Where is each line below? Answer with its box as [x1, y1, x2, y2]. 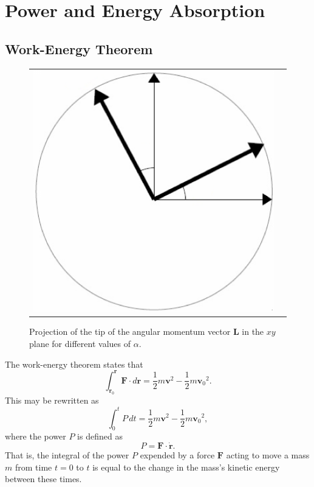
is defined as [77, 430, 123, 443]
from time [15, 460, 52, 473]
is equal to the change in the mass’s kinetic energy [92, 460, 280, 473]
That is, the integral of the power [5, 449, 129, 461]
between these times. [5, 472, 82, 485]
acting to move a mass [226, 449, 310, 461]
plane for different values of [29, 337, 131, 349]
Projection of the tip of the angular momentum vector [29, 325, 231, 338]
